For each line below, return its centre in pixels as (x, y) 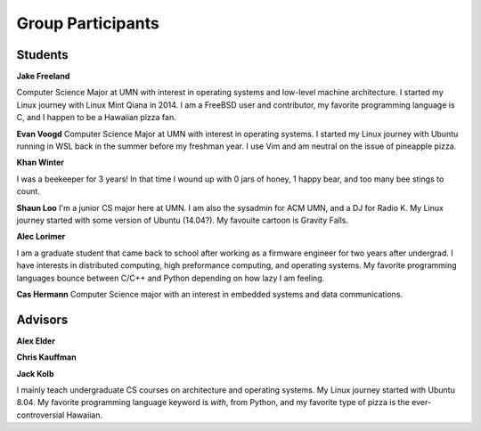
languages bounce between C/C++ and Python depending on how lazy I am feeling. (171, 278)
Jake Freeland (43, 77)
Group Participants (88, 23)
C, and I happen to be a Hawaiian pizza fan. (97, 118)
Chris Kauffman (46, 357)
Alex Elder (36, 341)
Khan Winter (41, 163)
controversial (41, 415)
